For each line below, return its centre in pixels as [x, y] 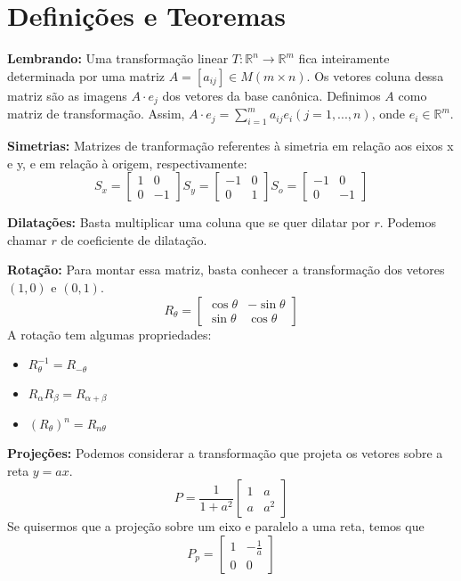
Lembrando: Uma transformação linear [118, 58]
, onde [388, 114]
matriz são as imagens [67, 95]
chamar [27, 239]
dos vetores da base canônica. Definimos [271, 95]
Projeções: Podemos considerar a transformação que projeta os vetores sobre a [225, 453]
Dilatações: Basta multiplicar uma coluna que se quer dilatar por [189, 222]
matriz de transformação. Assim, [96, 114]
